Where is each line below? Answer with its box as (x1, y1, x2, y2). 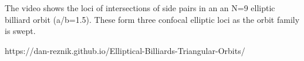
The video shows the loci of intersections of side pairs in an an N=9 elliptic (5, 2, 275, 13)
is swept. (5, 25, 36, 37)
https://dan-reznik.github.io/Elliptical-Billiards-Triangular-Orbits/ (5, 44, 245, 56)
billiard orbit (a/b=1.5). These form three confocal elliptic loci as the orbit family (5, 13, 300, 25)
